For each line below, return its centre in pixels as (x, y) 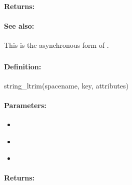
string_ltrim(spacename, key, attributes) (66, 85)
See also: (19, 25)
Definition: (23, 66)
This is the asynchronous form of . (56, 44)
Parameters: (25, 105)
